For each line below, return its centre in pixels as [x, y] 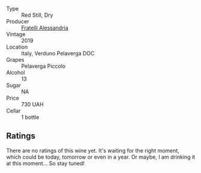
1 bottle [30, 117]
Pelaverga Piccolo [43, 66]
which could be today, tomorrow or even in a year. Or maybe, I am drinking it [101, 157]
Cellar [13, 111]
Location [17, 47]
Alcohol [16, 72]
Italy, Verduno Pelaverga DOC [58, 53]
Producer [18, 21]
